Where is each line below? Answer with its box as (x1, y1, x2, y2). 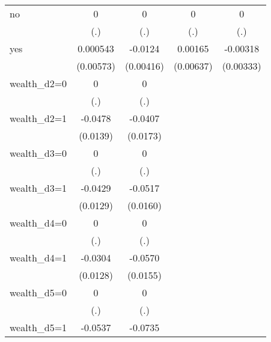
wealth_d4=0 (10, 216, 67, 230)
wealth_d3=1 (10, 181, 67, 195)
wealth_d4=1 (10, 251, 67, 264)
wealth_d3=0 (10, 146, 67, 160)
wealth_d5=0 (10, 286, 67, 299)
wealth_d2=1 (10, 111, 67, 125)
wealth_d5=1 (10, 320, 67, 334)
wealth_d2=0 (10, 76, 67, 90)
